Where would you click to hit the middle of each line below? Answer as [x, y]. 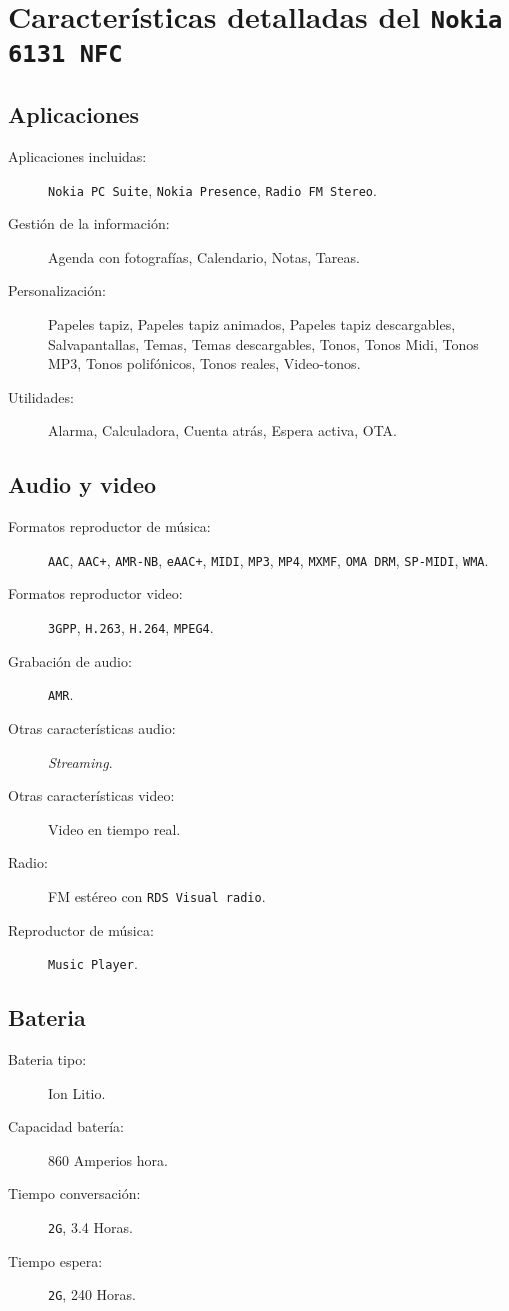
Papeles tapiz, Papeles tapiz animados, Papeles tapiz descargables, [252, 324]
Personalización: [57, 290]
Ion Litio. [77, 1092]
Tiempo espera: [55, 1260]
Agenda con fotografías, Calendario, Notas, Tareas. [204, 256]
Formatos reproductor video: [95, 593]
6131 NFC [65, 53]
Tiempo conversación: [74, 1193]
